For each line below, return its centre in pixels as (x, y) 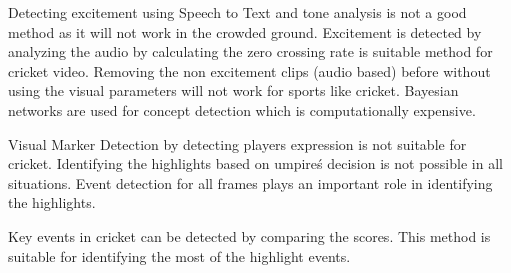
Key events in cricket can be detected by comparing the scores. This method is (249, 235)
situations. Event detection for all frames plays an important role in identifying (250, 182)
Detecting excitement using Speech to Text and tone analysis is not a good (237, 12)
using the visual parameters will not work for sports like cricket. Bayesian (233, 90)
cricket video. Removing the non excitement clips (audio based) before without (249, 70)
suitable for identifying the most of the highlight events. (179, 255)
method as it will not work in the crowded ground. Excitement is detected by (245, 31)
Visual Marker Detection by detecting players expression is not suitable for (237, 143)
